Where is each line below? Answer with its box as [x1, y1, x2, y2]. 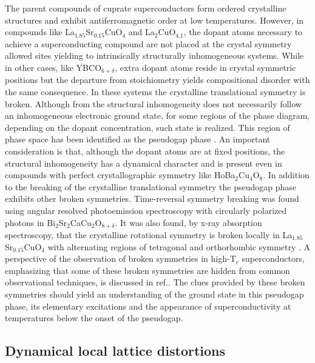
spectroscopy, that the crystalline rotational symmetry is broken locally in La [5, 228, 293, 241]
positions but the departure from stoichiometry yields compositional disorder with [5, 73, 310, 86]
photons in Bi [5, 216, 56, 228]
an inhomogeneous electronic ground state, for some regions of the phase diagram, [5, 109, 310, 122]
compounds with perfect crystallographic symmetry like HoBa [5, 168, 235, 181]
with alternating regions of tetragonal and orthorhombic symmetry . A [47, 240, 311, 253]
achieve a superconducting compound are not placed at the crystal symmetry [5, 37, 292, 50]
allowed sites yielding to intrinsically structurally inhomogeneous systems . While [5, 49, 304, 62]
